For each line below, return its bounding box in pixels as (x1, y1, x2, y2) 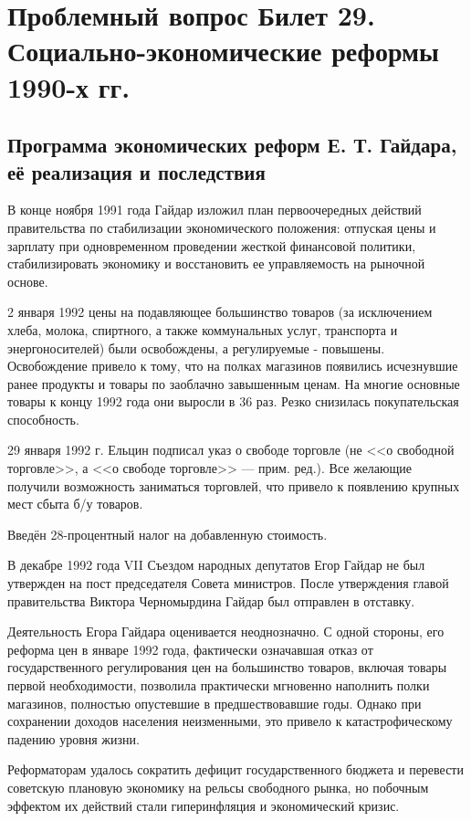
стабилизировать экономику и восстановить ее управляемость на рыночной (7, 254, 425, 273)
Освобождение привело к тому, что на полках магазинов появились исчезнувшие (7, 356, 458, 375)
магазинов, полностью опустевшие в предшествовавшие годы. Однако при (7, 693, 422, 712)
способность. (7, 409, 79, 428)
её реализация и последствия (7, 157, 266, 185)
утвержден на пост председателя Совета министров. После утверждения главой (7, 574, 449, 593)
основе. (7, 271, 48, 290)
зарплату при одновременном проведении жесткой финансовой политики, (7, 236, 416, 255)
